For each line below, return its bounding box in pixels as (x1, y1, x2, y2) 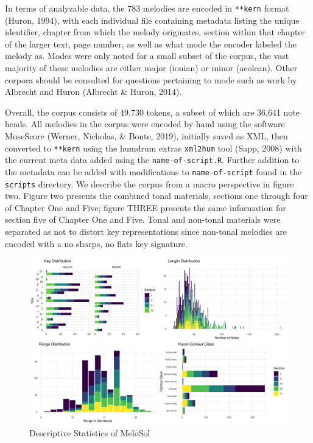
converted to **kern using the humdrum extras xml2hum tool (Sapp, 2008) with (5, 141, 302, 154)
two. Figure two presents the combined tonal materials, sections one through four (5, 189, 308, 202)
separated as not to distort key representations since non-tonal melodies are (5, 225, 287, 237)
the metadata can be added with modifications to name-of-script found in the (5, 165, 302, 178)
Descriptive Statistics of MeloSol (29, 427, 150, 439)
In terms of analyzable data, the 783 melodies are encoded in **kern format (5, 2, 289, 14)
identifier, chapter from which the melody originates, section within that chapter (5, 26, 306, 38)
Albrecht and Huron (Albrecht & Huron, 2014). (5, 85, 182, 98)
